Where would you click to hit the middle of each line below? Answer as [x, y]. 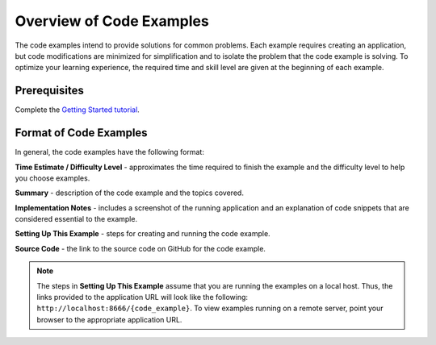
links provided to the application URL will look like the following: [143, 297]
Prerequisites [49, 91]
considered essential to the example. [76, 219]
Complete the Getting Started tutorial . [78, 110]
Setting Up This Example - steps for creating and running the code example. [143, 234]
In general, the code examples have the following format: [110, 152]
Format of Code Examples [82, 133]
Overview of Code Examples [112, 21]
